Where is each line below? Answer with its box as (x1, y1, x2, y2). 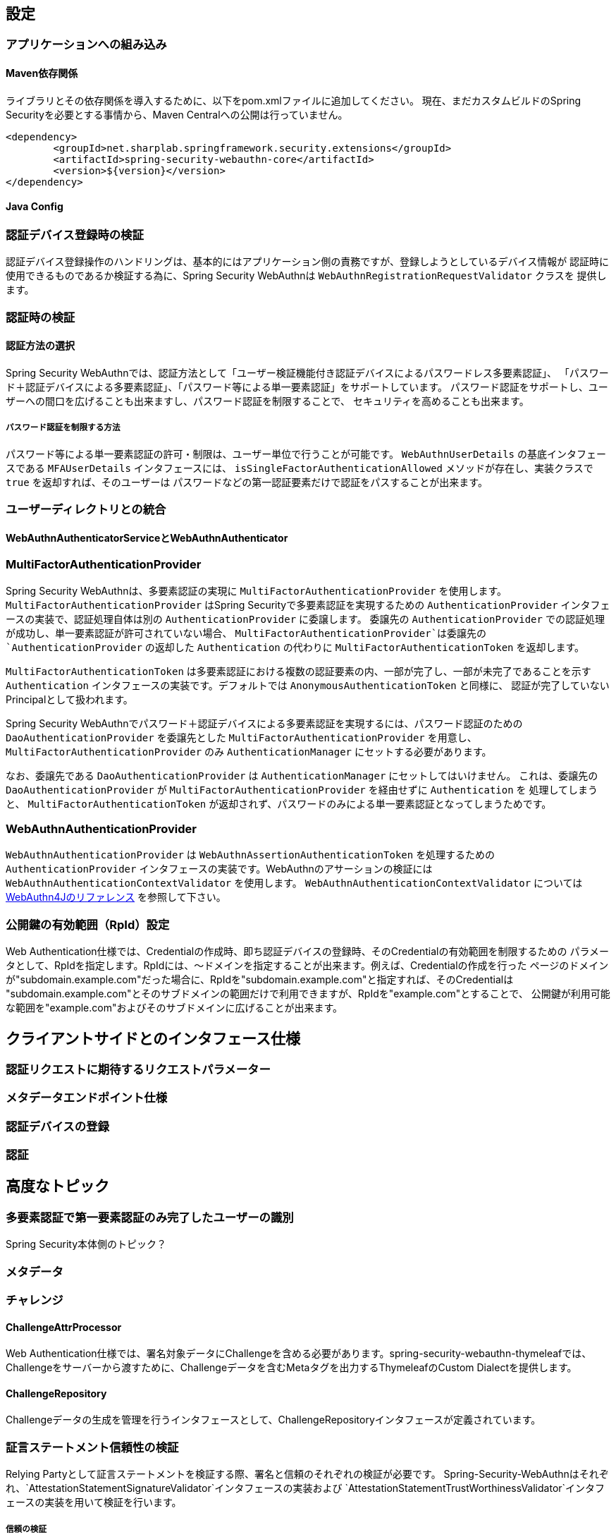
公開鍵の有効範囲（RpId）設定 (6, 917, 170, 932)
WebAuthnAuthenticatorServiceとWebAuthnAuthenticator (6, 531, 288, 544)
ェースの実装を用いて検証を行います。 (6, 1496, 182, 1509)
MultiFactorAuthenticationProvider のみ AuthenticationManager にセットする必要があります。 (6, 745, 492, 758)
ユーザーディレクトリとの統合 (6, 502, 166, 516)
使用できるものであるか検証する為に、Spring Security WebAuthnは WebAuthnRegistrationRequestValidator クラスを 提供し (6, 269, 607, 282)
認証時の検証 (6, 310, 75, 324)
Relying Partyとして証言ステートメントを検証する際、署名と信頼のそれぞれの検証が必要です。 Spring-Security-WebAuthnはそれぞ (6, 1468, 609, 1481)
